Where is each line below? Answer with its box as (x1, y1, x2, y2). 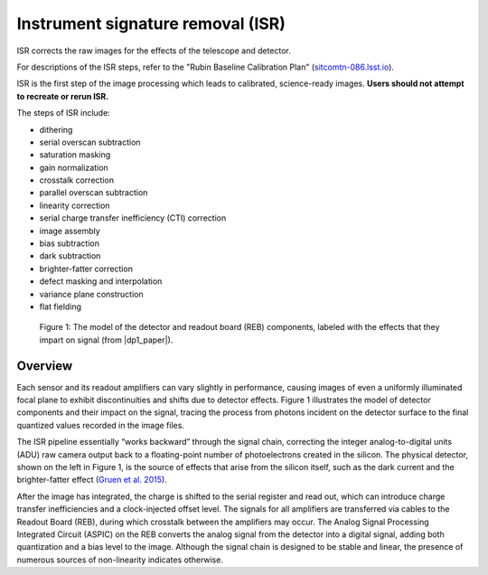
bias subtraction (39, 238, 99, 249)
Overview (16, 358, 73, 373)
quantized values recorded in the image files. (16, 419, 185, 430)
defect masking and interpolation (39, 276, 163, 287)
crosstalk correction (39, 174, 115, 185)
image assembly (39, 225, 101, 236)
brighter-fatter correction (39, 263, 133, 274)
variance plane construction (39, 288, 144, 299)
